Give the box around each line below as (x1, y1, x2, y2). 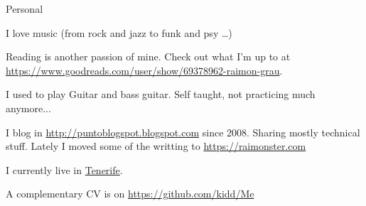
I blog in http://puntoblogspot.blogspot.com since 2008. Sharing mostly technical (6, 124, 360, 139)
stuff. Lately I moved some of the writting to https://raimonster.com (6, 139, 306, 153)
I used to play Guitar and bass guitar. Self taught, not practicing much (6, 87, 316, 102)
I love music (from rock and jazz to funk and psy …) (6, 25, 232, 40)
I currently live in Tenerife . (6, 162, 123, 177)
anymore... (6, 100, 51, 115)
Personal (6, 1, 43, 16)
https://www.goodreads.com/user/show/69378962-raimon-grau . (6, 63, 283, 77)
